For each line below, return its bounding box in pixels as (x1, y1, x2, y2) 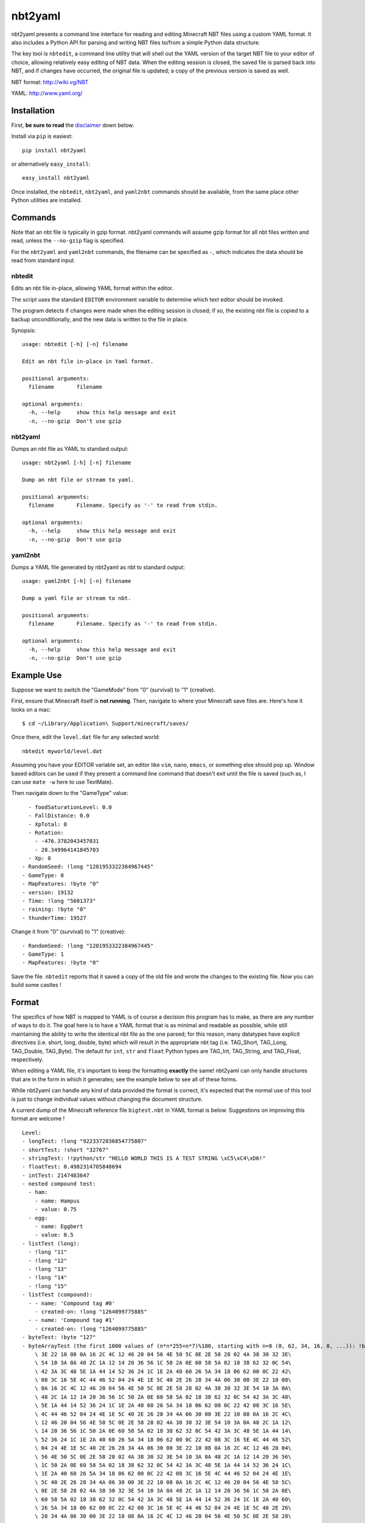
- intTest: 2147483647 (22, 1171, 90, 1179)
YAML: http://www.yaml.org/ (11, 89, 83, 97)
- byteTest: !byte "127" (22, 1334, 96, 1341)
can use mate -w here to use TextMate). (11, 778, 114, 785)
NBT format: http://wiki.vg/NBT (11, 78, 89, 85)
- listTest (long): (22, 1240, 80, 1247)
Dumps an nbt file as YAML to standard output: (11, 445, 129, 452)
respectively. (11, 1056, 44, 1063)
